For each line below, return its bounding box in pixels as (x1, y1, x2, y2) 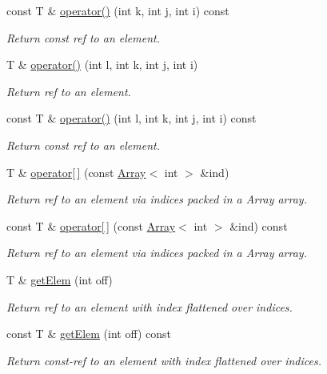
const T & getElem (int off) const (6, 325, 172, 342)
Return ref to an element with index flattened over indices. (6, 298, 293, 315)
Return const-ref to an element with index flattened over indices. (6, 352, 322, 368)
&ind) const (229, 217, 288, 234)
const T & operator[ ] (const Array (6, 217, 176, 234)
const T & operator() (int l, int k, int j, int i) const (6, 110, 257, 127)
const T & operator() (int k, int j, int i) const (6, 2, 229, 18)
